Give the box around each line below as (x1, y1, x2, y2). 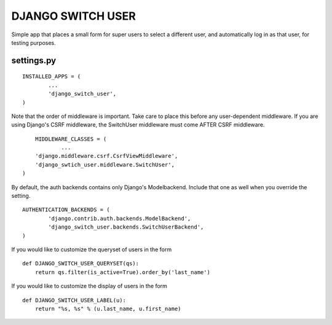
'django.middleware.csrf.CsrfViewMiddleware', (34, 152, 178, 160)
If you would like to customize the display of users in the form (11, 283, 167, 290)
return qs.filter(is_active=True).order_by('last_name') (34, 268, 210, 276)
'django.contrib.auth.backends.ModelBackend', (48, 215, 191, 222)
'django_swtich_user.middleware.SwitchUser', (34, 161, 175, 168)
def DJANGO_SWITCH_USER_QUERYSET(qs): (22, 260, 140, 267)
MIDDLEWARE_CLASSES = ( (34, 135, 107, 143)
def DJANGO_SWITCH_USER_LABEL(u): (22, 297, 126, 303)
